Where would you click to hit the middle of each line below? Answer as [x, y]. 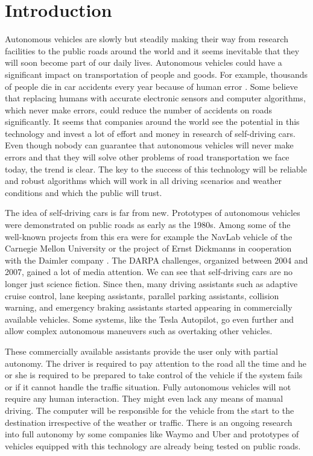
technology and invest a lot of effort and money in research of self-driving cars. [150, 133]
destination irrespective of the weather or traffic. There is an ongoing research [149, 422]
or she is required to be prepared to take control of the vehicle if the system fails [154, 375]
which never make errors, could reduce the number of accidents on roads [139, 109]
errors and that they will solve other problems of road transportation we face [147, 157]
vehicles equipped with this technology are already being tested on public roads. [153, 445]
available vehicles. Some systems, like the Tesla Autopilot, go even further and [150, 319]
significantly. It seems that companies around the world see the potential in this [152, 122]
